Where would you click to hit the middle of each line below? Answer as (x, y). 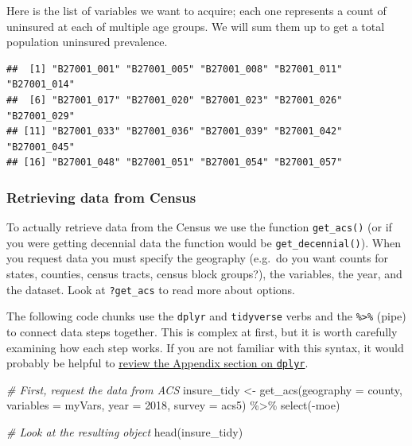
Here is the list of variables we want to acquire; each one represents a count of (196, 10)
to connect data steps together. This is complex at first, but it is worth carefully (202, 331)
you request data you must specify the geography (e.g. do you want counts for (197, 258)
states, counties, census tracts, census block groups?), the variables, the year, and (204, 274)
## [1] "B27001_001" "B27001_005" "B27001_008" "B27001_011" (175, 69)
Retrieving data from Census (101, 197)
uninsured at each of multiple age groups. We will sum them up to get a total (196, 26)
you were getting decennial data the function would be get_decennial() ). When (204, 242)
